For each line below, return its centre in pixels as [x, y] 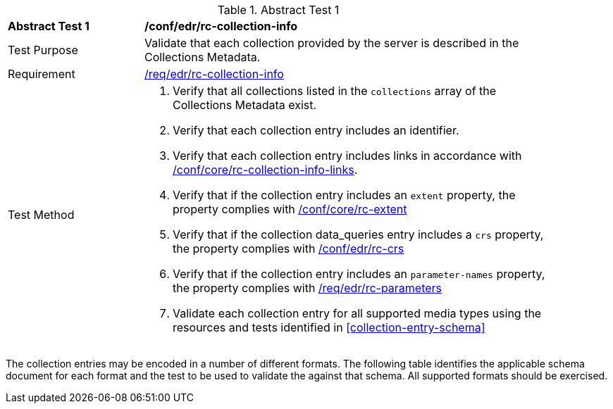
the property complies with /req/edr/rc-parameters [308, 288]
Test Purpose [43, 50]
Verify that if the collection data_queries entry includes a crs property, [358, 234]
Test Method [41, 215]
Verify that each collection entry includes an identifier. [316, 130]
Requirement [42, 74]
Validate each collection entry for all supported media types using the [357, 313]
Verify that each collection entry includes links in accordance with [347, 156]
